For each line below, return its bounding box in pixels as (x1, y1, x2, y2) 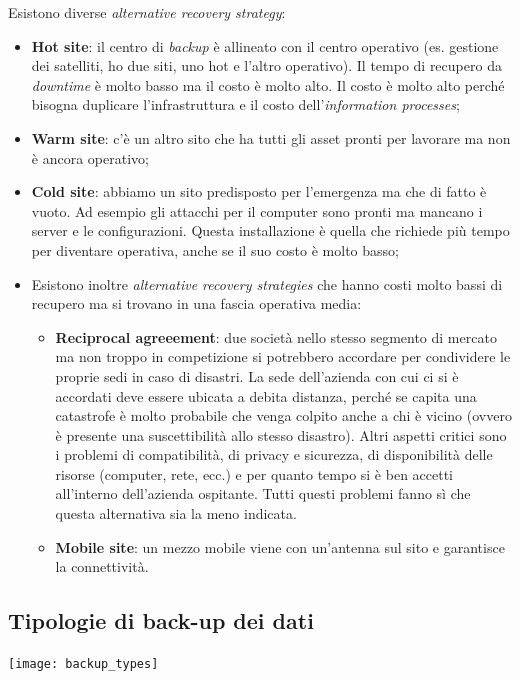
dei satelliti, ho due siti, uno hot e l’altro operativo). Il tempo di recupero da (31, 55, 502, 76)
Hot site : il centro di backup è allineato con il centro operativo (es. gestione (31, 35, 499, 56)
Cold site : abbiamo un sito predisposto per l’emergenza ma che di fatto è (31, 181, 487, 202)
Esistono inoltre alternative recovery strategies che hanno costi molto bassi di (31, 273, 503, 294)
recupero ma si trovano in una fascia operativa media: (31, 293, 362, 314)
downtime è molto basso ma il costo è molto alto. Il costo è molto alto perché (31, 74, 505, 95)
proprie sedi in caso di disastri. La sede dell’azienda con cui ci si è (55, 365, 459, 386)
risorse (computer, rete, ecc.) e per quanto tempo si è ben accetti (55, 463, 454, 484)
